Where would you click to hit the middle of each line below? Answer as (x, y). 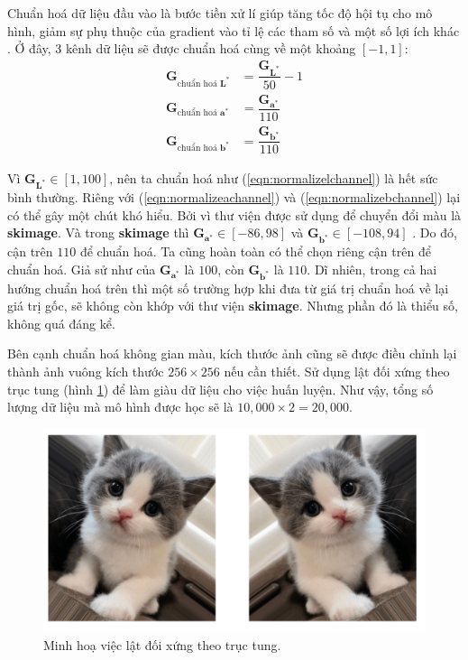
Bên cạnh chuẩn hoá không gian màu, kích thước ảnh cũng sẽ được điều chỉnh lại (232, 353)
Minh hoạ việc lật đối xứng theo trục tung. (162, 644)
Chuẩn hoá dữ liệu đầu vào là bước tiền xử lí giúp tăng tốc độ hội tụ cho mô (220, 13)
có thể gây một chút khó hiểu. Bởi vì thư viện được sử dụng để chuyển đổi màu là (234, 214)
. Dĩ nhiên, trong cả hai (372, 269)
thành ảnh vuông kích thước (86, 371)
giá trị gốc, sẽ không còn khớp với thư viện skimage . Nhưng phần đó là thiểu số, (233, 306)
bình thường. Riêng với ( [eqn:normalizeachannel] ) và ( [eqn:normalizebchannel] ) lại (234, 197)
